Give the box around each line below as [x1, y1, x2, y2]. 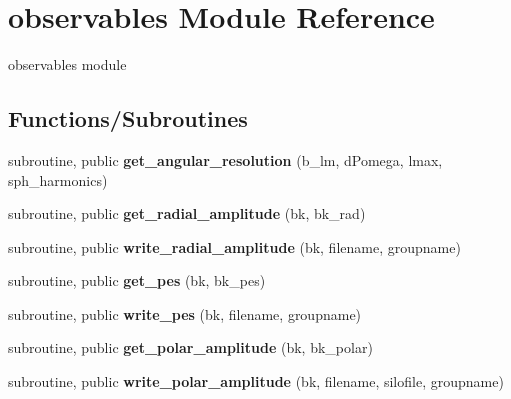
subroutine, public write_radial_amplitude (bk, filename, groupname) [8, 236, 461, 257]
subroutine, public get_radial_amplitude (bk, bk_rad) [8, 203, 366, 224]
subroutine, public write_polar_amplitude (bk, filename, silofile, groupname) [8, 371, 504, 392]
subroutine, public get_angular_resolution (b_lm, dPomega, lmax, [8, 149, 443, 170]
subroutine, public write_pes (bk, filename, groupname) [8, 303, 362, 324]
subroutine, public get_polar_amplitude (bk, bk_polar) [8, 337, 373, 358]
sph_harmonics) [8, 169, 108, 190]
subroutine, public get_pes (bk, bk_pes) [8, 270, 266, 291]
